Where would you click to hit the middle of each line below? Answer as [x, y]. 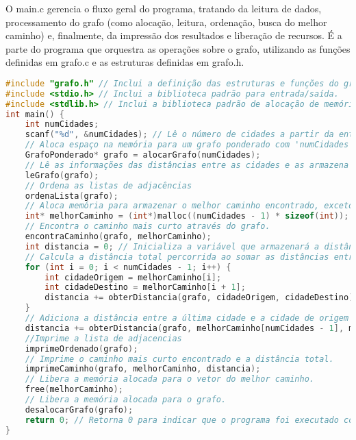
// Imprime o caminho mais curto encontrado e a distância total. [179, 359]
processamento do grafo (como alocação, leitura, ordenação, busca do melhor [166, 22]
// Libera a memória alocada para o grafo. [126, 400]
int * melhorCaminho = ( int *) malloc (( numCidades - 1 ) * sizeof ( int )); [187, 216]
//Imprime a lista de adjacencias [103, 338]
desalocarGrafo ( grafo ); [79, 410]
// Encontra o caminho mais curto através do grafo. [148, 227]
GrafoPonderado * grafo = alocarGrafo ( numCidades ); [143, 155]
